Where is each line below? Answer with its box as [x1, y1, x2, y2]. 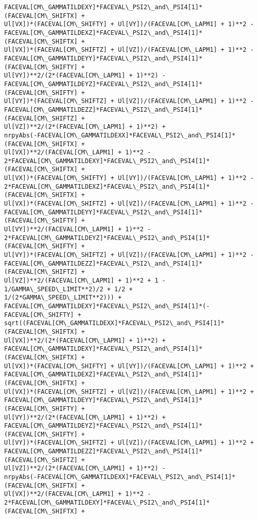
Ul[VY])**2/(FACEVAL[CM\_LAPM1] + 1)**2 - [4, 226, 151, 233]
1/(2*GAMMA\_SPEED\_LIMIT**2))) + [4, 294, 122, 302]
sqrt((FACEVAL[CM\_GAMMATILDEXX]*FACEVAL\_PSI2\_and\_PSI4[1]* [4, 320, 225, 327]
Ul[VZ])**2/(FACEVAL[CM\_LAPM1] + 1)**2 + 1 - [4, 277, 166, 284]
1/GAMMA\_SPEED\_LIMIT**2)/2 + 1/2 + [4, 285, 133, 293]
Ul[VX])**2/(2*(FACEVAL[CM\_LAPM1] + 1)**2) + [4, 336, 166, 344]
